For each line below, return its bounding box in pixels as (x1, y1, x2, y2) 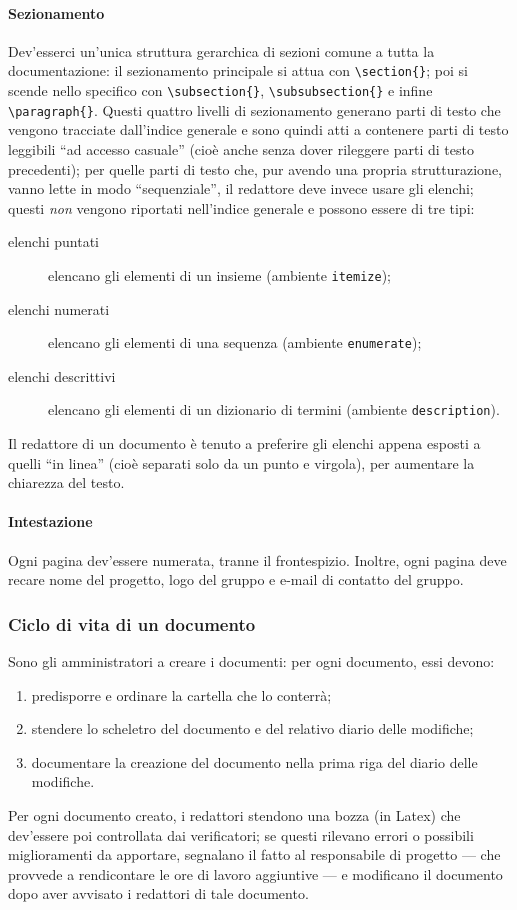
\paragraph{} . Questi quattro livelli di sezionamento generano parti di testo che (8, 99, 501, 120)
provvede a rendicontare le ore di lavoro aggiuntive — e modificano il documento (8, 863, 503, 884)
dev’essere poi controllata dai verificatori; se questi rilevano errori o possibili (8, 824, 474, 845)
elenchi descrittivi (8, 365, 116, 386)
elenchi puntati (8, 231, 100, 252)
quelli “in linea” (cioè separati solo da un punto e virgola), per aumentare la (8, 452, 475, 473)
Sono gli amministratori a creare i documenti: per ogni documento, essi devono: (8, 651, 495, 672)
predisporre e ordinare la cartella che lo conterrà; (31, 684, 332, 705)
